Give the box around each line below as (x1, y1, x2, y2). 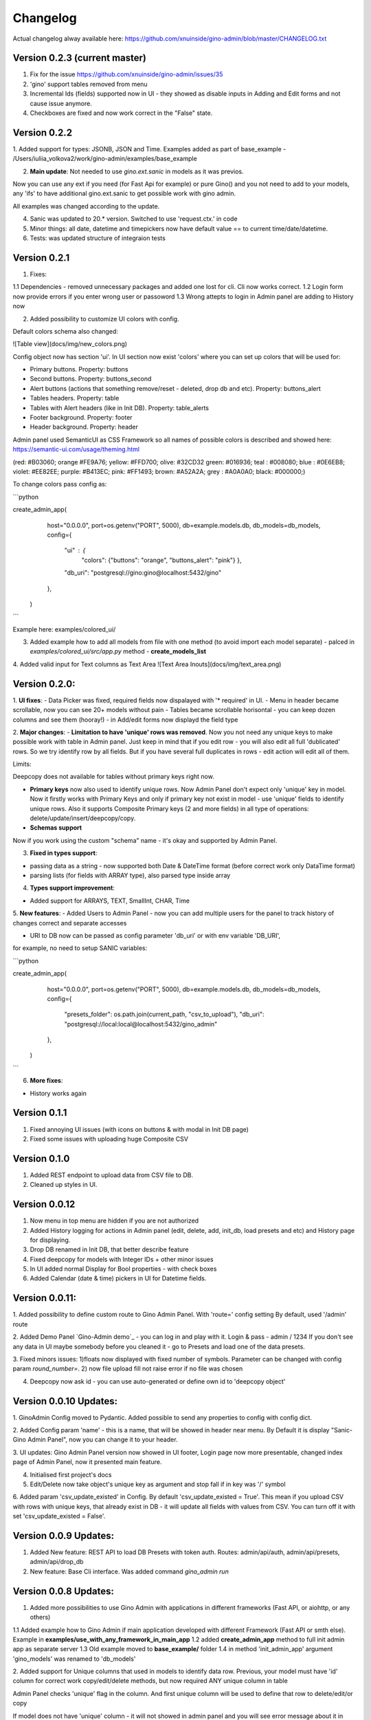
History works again (30, 1089, 87, 1097)
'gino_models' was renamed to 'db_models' (12, 1655, 136, 1663)
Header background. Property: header (30, 423, 139, 431)
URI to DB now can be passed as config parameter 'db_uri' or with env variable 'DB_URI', (30, 931, 281, 939)
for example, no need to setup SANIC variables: (12, 944, 148, 952)
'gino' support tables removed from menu (30, 80, 148, 88)
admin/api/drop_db (30, 1558, 84, 1566)
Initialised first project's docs (30, 1470, 112, 1479)
